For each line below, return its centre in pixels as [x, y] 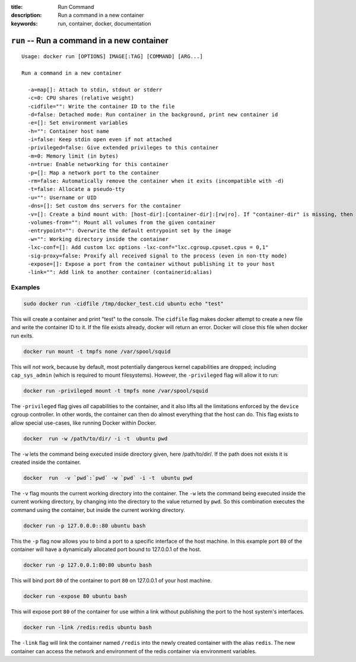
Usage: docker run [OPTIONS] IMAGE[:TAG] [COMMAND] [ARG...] [112, 57]
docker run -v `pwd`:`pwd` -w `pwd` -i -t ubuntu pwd [108, 478]
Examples [26, 288]
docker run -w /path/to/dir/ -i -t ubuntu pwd [96, 438]
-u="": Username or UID [62, 198]
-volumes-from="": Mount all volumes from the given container [122, 222]
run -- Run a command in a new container [90, 41]
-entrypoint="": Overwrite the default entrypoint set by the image [129, 231]
